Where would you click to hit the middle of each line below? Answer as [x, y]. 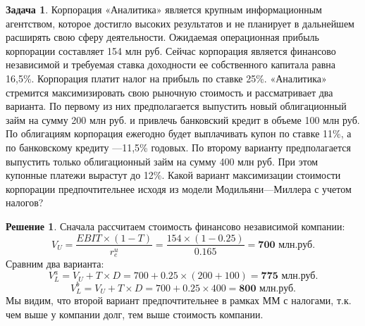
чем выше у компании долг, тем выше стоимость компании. [135, 314]
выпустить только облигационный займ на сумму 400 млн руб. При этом [162, 161]
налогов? [25, 202]
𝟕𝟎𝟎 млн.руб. [287, 245]
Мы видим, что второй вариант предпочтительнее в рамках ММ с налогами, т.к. [179, 300]
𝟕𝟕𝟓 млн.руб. [290, 276]
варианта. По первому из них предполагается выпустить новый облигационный [176, 106]
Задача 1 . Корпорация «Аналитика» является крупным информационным [164, 9]
